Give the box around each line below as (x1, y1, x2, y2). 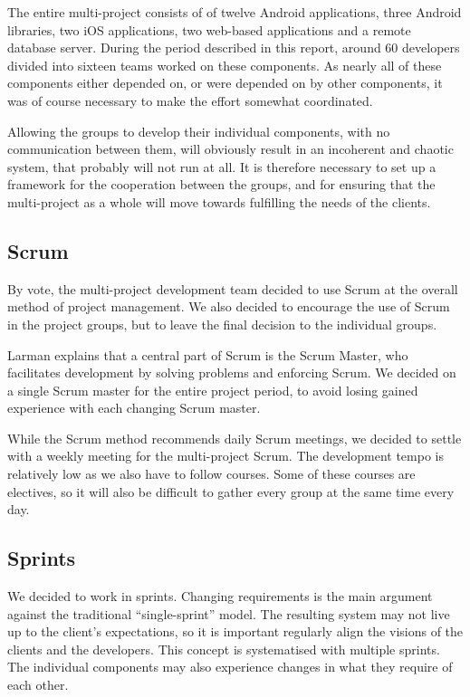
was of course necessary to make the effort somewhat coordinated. (7, 91, 373, 110)
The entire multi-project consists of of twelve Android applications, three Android (7, 3, 462, 21)
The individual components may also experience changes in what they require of (7, 657, 453, 676)
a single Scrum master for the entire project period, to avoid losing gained (7, 380, 418, 399)
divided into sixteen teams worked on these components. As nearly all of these (7, 55, 442, 74)
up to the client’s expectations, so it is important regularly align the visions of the (7, 622, 464, 641)
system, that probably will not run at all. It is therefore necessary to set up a (7, 157, 436, 176)
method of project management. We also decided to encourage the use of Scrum (7, 297, 450, 316)
